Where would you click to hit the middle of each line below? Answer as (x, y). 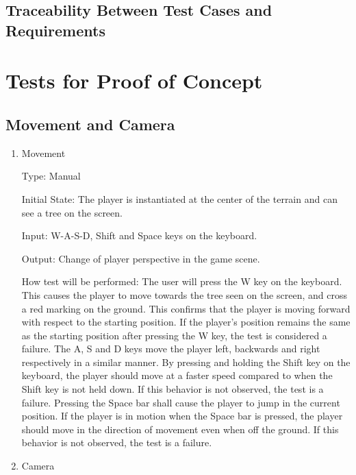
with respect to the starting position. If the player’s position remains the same (186, 322)
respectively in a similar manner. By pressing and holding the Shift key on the (186, 362)
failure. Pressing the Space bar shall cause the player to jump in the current (181, 402)
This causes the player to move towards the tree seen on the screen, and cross (184, 294)
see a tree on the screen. (72, 212)
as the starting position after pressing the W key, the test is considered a (174, 335)
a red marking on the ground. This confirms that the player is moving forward (186, 308)
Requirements (55, 30)
